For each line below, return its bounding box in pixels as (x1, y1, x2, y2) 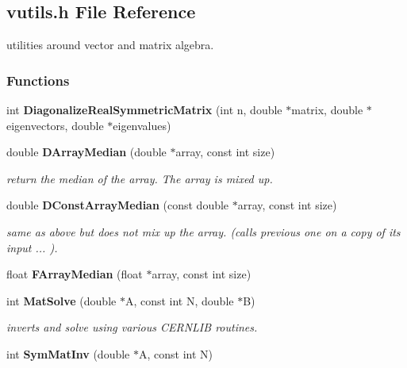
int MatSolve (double (6, 292, 117, 309)
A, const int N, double (125, 292, 234, 309)
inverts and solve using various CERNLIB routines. (6, 319, 258, 335)
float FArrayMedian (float (6, 266, 143, 282)
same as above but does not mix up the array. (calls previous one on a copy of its (6, 223, 401, 240)
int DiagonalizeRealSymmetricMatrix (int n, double (6, 102, 282, 118)
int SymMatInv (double (6, 345, 130, 362)
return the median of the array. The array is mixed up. (6, 170, 273, 186)
